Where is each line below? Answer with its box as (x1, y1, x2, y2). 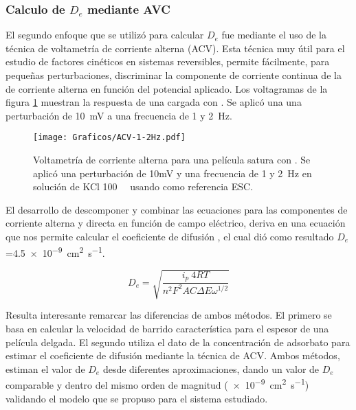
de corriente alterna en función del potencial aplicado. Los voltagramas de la (5, 81, 328, 95)
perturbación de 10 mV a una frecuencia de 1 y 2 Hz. (5, 108, 232, 122)
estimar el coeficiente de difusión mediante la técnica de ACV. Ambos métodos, (5, 348, 340, 363)
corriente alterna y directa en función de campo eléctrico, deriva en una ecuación (5, 216, 346, 230)
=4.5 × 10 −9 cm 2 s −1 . (5, 243, 105, 260)
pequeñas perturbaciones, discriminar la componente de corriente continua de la (5, 68, 342, 82)
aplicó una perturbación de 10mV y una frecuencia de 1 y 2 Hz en (33, 166, 312, 180)
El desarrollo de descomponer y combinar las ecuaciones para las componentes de (5, 202, 348, 216)
